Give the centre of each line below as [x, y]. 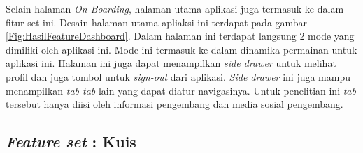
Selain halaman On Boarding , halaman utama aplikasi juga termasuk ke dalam [175, 8]
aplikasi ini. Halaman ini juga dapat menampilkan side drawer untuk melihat [171, 63]
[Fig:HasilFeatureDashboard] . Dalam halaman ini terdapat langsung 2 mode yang [180, 36]
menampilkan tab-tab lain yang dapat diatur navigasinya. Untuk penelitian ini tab [181, 90]
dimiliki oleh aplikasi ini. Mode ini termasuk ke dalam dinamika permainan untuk [181, 49]
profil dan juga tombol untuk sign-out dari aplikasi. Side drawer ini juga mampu [178, 76]
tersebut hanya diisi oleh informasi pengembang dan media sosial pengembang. [175, 104]
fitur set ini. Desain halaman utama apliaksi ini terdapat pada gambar [157, 22]
